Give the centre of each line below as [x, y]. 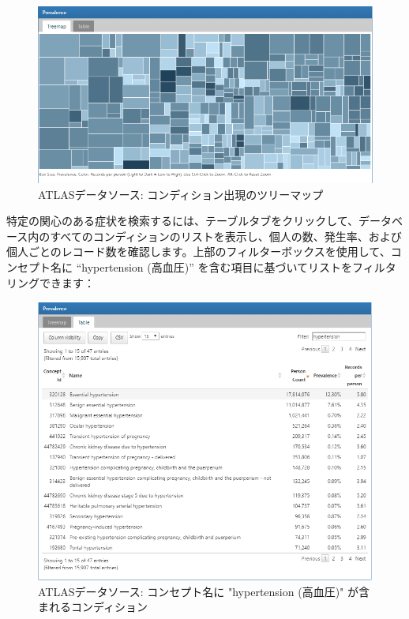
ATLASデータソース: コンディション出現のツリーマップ [181, 194]
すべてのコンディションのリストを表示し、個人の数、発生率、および [226, 236]
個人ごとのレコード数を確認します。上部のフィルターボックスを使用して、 [199, 251]
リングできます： [51, 282]
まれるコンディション [93, 607]
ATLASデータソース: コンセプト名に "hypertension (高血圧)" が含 [204, 591]
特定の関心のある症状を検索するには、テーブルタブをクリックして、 [183, 221]
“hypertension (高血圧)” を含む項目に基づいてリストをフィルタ [236, 266]
